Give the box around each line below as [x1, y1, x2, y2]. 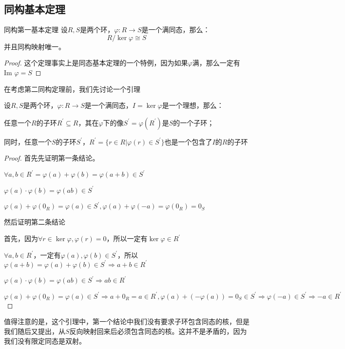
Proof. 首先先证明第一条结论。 [4, 153, 99, 163]
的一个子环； [173, 117, 214, 127]
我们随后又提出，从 [4, 326, 65, 336]
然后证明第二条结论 [4, 217, 65, 227]
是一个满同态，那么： [141, 24, 210, 35]
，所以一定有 [106, 233, 148, 244]
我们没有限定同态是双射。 [4, 335, 86, 346]
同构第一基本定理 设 [4, 24, 68, 35]
